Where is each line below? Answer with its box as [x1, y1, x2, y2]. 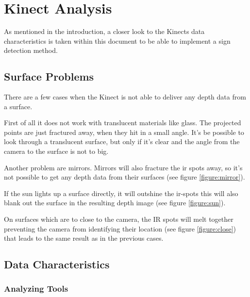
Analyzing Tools [4, 282, 68, 294]
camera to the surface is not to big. [4, 146, 109, 156]
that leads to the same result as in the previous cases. [4, 233, 164, 243]
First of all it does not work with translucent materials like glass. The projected [4, 117, 241, 128]
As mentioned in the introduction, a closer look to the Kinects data [4, 26, 205, 36]
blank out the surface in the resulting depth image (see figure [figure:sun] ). [4, 198, 226, 208]
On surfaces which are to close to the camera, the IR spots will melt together [4, 214, 233, 224]
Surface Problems [4, 69, 94, 84]
